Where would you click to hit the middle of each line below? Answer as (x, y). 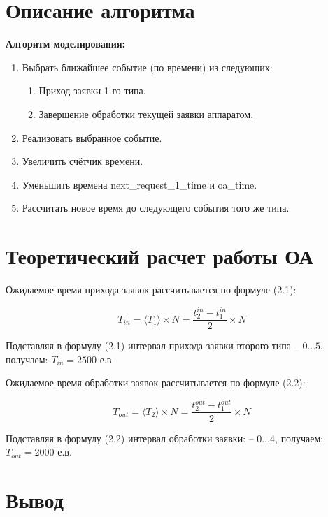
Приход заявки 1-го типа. (92, 90)
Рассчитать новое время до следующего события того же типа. (156, 208)
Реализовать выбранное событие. (92, 137)
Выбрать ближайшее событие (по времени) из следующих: (147, 67)
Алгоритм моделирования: (65, 44)
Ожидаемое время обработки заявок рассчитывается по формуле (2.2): (156, 383)
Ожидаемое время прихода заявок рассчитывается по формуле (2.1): (151, 289)
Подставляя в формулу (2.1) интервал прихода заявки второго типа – (152, 345)
